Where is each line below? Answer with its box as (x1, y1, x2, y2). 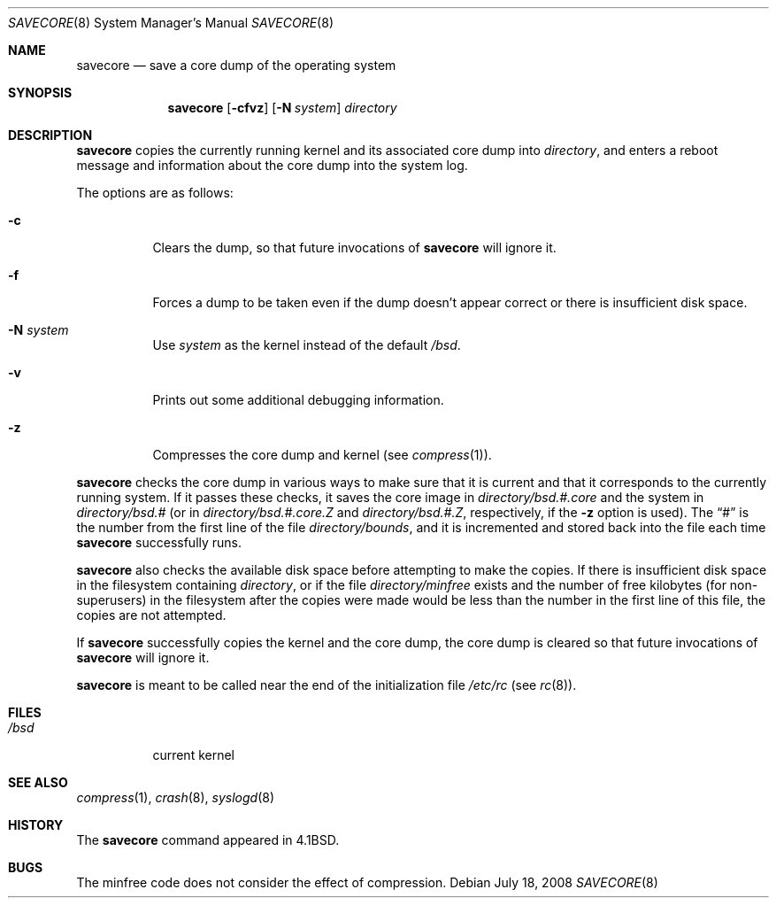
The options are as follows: (76, 185, 234, 200)
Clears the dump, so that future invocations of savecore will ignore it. (152, 240, 557, 255)
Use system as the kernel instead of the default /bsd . (152, 337, 461, 352)
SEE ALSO (8, 775, 68, 790)
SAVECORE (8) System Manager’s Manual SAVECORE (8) (8, 15, 334, 30)
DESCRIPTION (8, 128, 93, 143)
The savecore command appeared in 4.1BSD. (76, 832, 340, 847)
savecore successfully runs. (76, 535, 242, 550)
